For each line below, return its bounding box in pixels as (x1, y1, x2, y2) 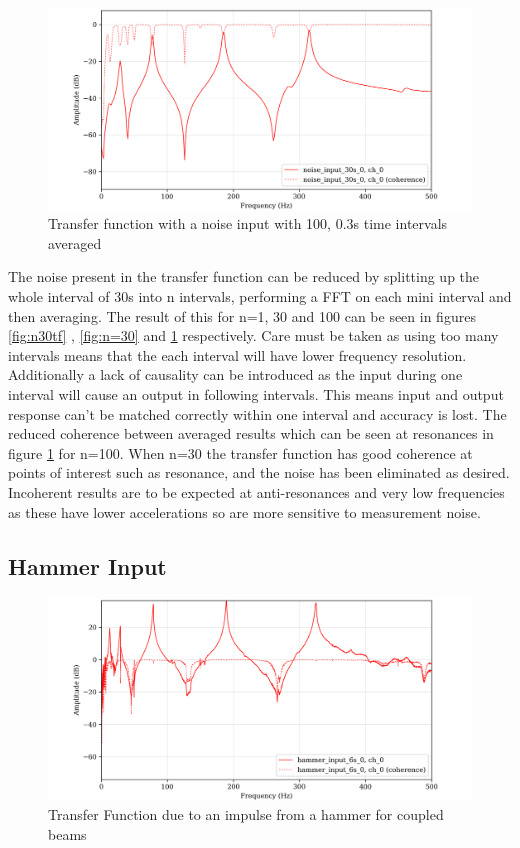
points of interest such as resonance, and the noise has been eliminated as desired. (8, 462, 510, 483)
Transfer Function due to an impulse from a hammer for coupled (48, 804, 444, 825)
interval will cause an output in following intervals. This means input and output (8, 383, 504, 404)
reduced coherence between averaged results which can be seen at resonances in (8, 423, 494, 444)
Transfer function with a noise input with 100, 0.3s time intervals (48, 213, 448, 234)
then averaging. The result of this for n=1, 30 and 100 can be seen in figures (8, 305, 476, 326)
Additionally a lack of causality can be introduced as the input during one (8, 364, 463, 385)
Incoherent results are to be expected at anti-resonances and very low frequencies (8, 481, 505, 502)
